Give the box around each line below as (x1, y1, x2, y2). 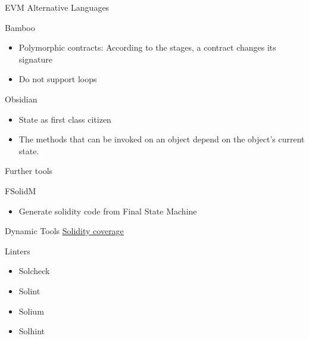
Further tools (5, 164, 53, 177)
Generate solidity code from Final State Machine (18, 204, 197, 217)
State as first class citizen (18, 113, 111, 125)
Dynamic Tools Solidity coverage (5, 225, 124, 237)
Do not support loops (18, 73, 97, 85)
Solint (18, 284, 40, 297)
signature (18, 52, 52, 65)
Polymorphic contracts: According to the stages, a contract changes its (18, 41, 276, 54)
